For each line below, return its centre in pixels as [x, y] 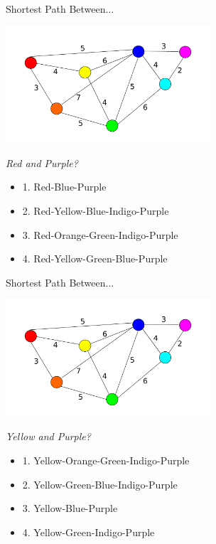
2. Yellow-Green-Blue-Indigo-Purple [100, 484]
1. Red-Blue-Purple [64, 187]
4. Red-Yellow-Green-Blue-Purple [95, 258]
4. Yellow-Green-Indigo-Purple [88, 532]
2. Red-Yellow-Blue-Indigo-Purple [96, 210]
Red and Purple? [42, 162]
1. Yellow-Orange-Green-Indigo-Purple [106, 460]
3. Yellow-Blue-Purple [70, 508]
